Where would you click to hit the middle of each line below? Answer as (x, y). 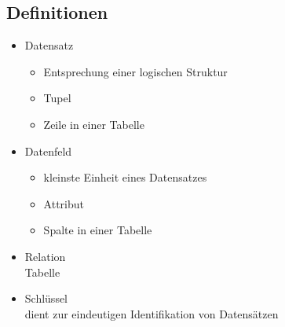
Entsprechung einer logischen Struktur (135, 71)
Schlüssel (46, 298)
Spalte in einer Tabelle (98, 230)
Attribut (64, 203)
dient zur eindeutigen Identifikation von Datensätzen (152, 313)
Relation (45, 256)
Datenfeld (48, 151)
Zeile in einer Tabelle (94, 124)
